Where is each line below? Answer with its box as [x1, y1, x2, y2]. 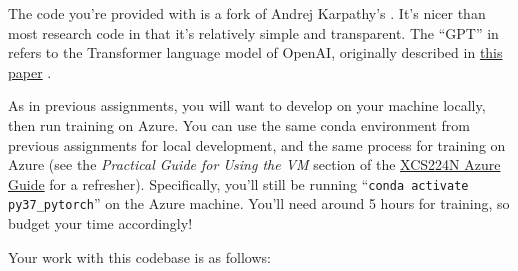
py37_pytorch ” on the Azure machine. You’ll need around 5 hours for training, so [8, 193, 510, 214]
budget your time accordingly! [8, 213, 193, 234]
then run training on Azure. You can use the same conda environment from [8, 114, 470, 135]
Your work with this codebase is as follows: [8, 246, 271, 267]
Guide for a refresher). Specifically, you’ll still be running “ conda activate [8, 173, 469, 194]
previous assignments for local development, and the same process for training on [8, 134, 506, 155]
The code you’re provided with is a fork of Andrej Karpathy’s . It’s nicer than [8, 3, 486, 23]
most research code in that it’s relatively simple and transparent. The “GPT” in [8, 22, 499, 43]
